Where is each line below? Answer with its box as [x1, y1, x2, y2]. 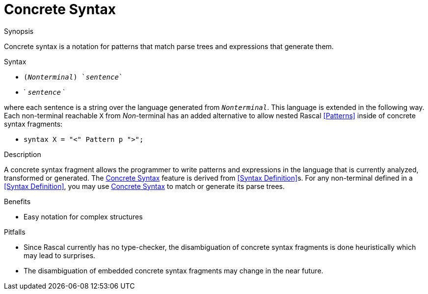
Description [4, 150, 41, 159]
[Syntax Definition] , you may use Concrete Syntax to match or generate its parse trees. [4, 182, 285, 190]
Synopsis [4, 27, 34, 35]
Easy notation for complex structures [24, 212, 143, 221]
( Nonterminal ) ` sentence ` [24, 73, 123, 81]
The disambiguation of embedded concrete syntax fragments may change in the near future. [24, 266, 323, 275]
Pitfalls [4, 227, 26, 236]
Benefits [4, 197, 31, 206]
